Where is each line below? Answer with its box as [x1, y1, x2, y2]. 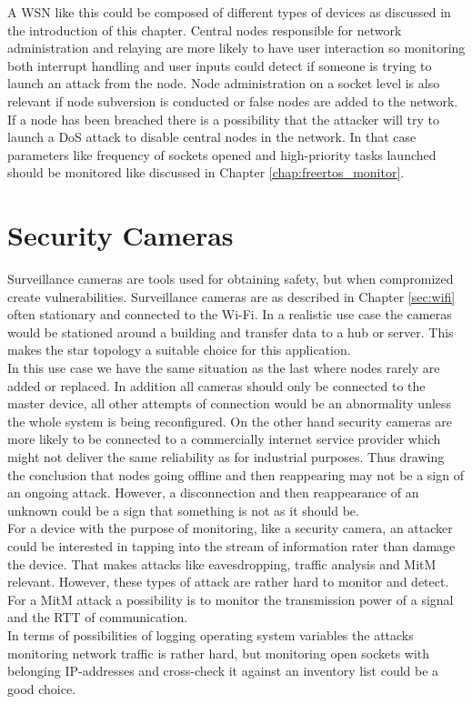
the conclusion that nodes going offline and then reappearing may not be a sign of [7, 465, 464, 484]
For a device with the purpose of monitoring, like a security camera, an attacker [7, 518, 453, 538]
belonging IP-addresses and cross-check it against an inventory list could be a [7, 661, 439, 680]
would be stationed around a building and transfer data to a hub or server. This [7, 322, 454, 341]
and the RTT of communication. [7, 608, 188, 627]
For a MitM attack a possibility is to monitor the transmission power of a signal [7, 589, 454, 608]
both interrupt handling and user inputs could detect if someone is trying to [7, 55, 432, 75]
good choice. [7, 679, 76, 698]
